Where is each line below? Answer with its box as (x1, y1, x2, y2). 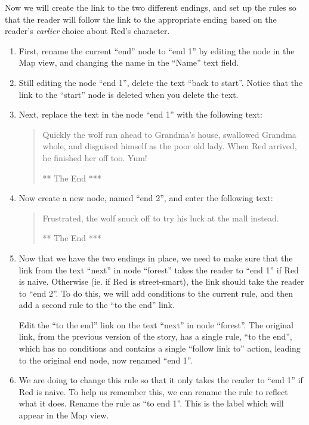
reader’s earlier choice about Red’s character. (5, 24, 170, 37)
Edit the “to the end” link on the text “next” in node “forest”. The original (18, 318, 293, 331)
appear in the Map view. (18, 409, 109, 421)
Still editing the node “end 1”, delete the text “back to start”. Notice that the (18, 76, 303, 88)
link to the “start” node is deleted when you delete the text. (18, 88, 239, 100)
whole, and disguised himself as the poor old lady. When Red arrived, (42, 140, 297, 152)
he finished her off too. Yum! (42, 151, 147, 164)
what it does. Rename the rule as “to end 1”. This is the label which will (18, 397, 284, 409)
